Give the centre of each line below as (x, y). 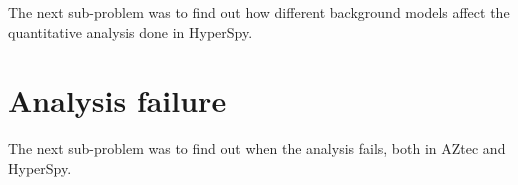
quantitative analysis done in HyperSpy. (130, 31)
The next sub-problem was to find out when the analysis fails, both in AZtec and (257, 148)
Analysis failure (117, 100)
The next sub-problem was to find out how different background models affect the (259, 12)
